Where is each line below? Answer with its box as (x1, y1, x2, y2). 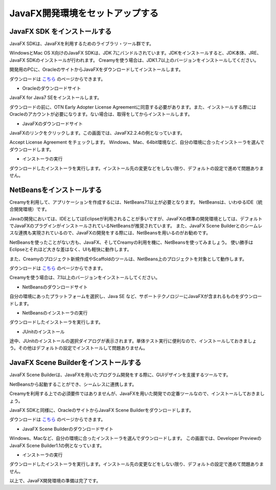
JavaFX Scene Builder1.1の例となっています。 (9, 442, 105, 449)
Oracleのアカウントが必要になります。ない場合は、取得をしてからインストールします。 (9, 111, 193, 117)
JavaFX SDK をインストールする (9, 27, 112, 36)
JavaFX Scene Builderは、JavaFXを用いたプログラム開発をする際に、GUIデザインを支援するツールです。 (9, 372, 231, 378)
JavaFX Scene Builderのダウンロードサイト (22, 426, 113, 432)
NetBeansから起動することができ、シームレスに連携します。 (9, 381, 137, 387)
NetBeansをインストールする (9, 185, 102, 194)
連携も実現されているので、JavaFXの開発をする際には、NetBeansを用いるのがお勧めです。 (18, 230, 211, 236)
